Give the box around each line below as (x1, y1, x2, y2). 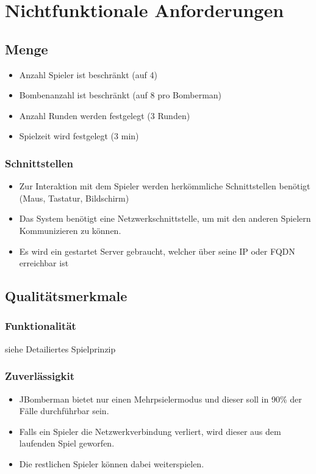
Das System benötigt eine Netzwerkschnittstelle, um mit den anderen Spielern (19, 212, 311, 225)
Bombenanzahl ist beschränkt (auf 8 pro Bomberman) (19, 89, 222, 101)
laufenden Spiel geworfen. (19, 437, 115, 450)
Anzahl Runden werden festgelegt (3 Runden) (19, 109, 190, 122)
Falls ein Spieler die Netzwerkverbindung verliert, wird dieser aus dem (19, 425, 281, 437)
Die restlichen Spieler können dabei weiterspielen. (19, 457, 204, 470)
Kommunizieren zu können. (19, 224, 121, 236)
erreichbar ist (19, 257, 69, 269)
